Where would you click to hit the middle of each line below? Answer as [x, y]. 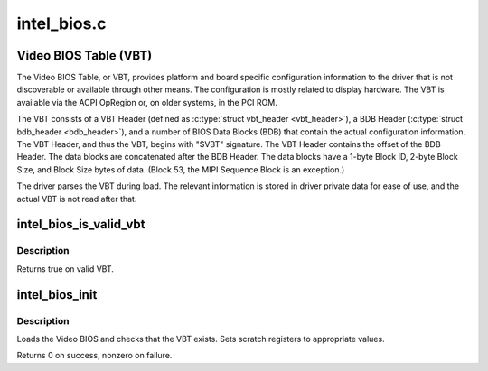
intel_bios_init [57, 295]
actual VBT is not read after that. [77, 199]
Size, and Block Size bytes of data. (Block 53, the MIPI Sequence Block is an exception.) [181, 169]
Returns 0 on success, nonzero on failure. [94, 356]
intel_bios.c [61, 23]
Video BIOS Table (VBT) [84, 56]
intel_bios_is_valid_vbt [81, 224]
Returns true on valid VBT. [66, 269]
